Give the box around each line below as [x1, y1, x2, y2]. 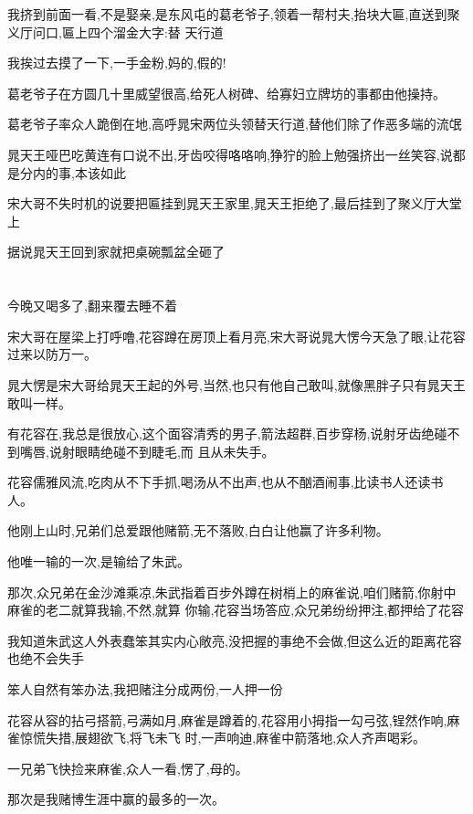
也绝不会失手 [7, 649, 84, 668]
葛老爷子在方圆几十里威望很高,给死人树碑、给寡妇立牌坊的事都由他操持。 [7, 83, 446, 102]
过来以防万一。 [7, 344, 97, 364]
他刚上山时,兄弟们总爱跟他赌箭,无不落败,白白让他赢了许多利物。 [7, 521, 389, 540]
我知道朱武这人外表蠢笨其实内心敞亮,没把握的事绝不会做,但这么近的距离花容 [7, 630, 462, 650]
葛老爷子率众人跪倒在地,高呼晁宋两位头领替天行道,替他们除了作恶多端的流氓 [7, 114, 462, 133]
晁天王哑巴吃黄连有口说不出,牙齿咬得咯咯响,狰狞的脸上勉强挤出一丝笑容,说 [7, 144, 453, 164]
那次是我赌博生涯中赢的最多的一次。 [7, 789, 225, 809]
